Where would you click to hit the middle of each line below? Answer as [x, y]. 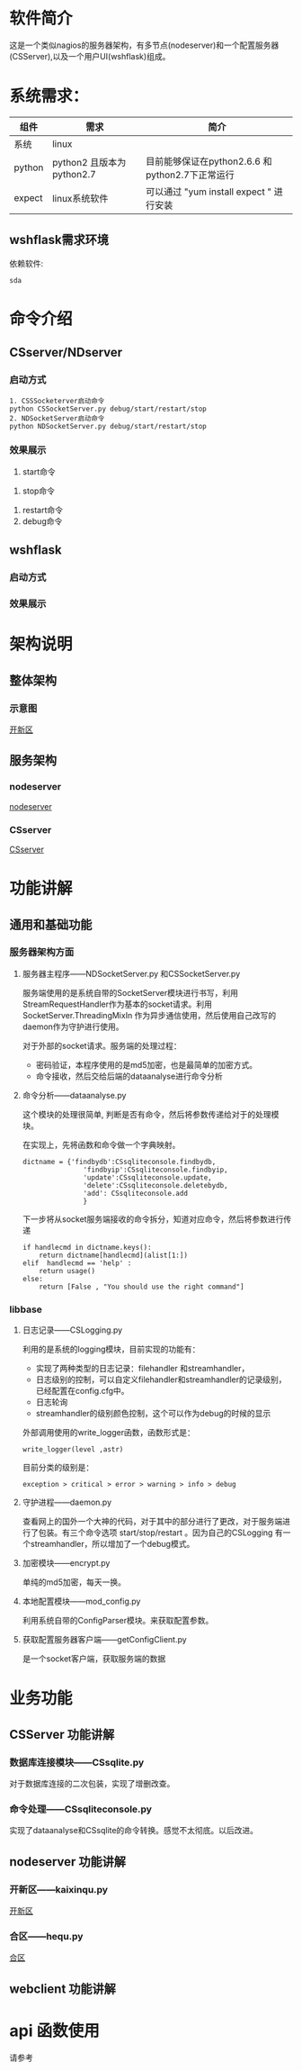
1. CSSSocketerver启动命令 [57, 401]
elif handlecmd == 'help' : [77, 1263]
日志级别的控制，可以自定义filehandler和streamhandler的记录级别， [161, 1379]
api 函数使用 [55, 2030]
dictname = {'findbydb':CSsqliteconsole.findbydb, [119, 1162]
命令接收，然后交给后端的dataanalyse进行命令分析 [129, 1076]
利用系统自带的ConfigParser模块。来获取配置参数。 [118, 1621]
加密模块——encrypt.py [66, 1563]
